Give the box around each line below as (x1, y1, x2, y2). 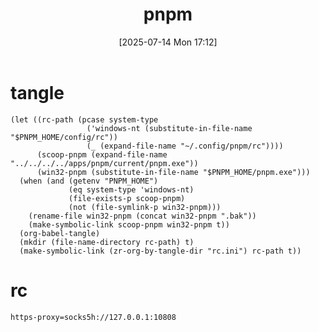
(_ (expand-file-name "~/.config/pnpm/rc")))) (86, 141, 284, 151)
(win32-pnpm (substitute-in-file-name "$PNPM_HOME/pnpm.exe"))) (36, 167, 311, 177)
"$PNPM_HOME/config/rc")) (10, 132, 118, 142)
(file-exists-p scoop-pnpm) (68, 193, 186, 203)
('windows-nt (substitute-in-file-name (86, 123, 253, 133)
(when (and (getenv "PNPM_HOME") (19, 176, 159, 186)
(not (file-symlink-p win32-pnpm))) (68, 202, 222, 212)
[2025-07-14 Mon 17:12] (118, 36, 218, 48)
